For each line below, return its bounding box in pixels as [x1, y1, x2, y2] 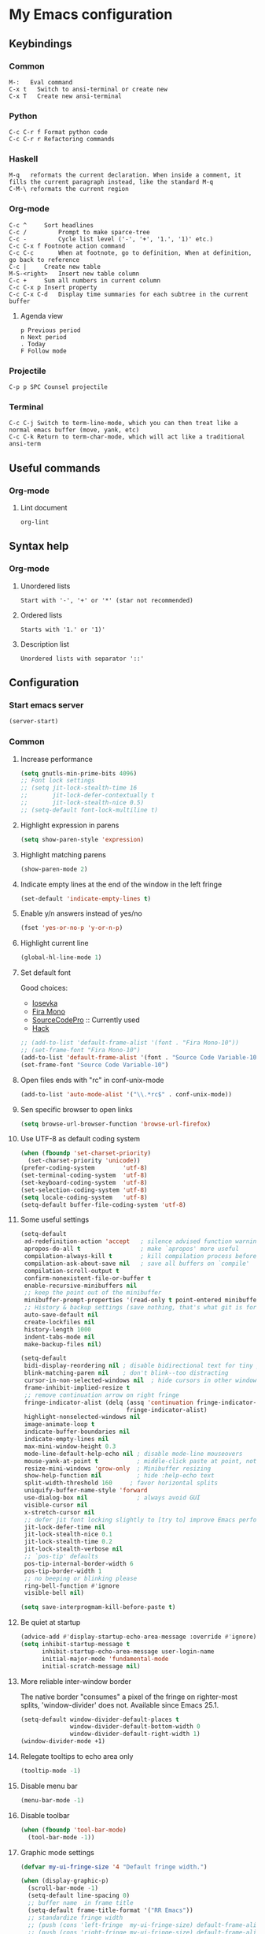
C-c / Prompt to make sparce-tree [9, 228, 150, 236]
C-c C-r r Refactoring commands [9, 136, 115, 144]
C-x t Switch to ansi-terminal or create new [9, 85, 168, 93]
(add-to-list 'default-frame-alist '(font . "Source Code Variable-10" [20, 1053, 260, 1062]
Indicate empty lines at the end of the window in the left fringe [20, 879, 223, 889]
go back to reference [9, 256, 80, 263]
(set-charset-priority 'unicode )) [28, 1157, 141, 1165]
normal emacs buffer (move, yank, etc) [9, 426, 140, 435]
